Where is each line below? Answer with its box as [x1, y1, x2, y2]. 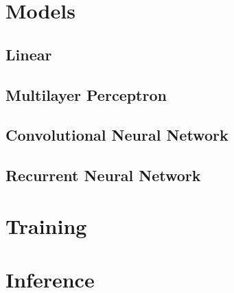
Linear [5, 43, 52, 65]
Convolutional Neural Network [5, 124, 229, 145]
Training [5, 211, 87, 239]
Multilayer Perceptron [5, 84, 167, 105]
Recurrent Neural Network [5, 165, 201, 186]
